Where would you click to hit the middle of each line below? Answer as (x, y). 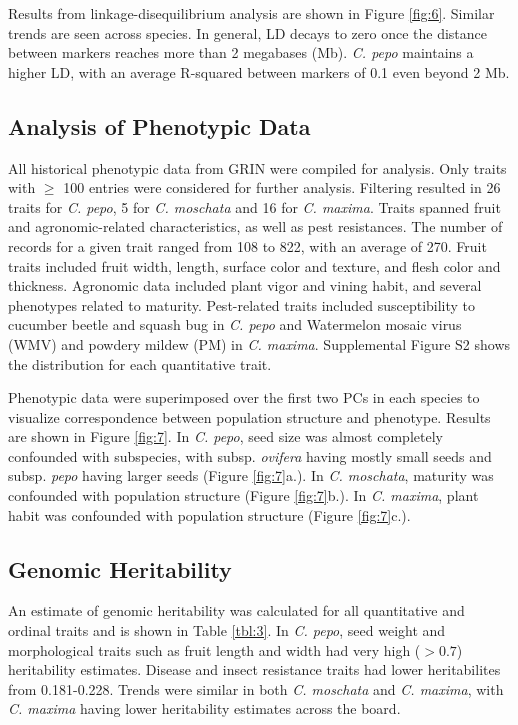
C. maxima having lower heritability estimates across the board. (204, 708)
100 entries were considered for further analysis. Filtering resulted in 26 (282, 187)
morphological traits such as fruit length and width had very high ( (214, 649)
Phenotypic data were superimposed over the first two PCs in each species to (244, 397)
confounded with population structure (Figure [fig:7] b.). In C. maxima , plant (243, 495)
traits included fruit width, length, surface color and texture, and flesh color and (254, 265)
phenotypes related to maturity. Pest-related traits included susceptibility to (242, 304)
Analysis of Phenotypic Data (159, 125)
